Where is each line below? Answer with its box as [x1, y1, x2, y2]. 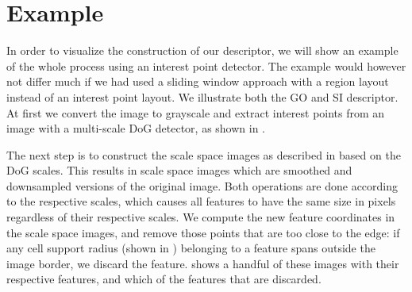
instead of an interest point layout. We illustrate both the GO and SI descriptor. [6, 88, 399, 105]
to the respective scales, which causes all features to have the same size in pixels [6, 193, 396, 209]
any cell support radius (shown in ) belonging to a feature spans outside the [6, 240, 375, 256]
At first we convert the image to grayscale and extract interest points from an [6, 104, 385, 121]
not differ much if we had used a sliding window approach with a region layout [6, 73, 389, 90]
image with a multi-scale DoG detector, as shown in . [6, 120, 266, 136]
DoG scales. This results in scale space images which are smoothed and [6, 162, 352, 179]
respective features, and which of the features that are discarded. [6, 271, 322, 287]
